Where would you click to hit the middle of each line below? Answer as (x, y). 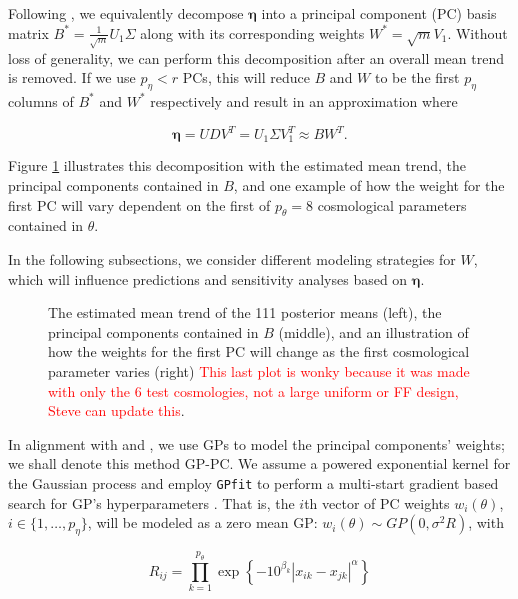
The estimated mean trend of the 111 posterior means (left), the (245, 312)
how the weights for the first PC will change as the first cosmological (259, 351)
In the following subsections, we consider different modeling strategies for (232, 259)
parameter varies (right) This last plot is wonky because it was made (259, 371)
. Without (477, 32)
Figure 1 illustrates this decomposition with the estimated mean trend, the (237, 165)
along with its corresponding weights (252, 32)
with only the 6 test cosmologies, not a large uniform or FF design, (253, 390)
